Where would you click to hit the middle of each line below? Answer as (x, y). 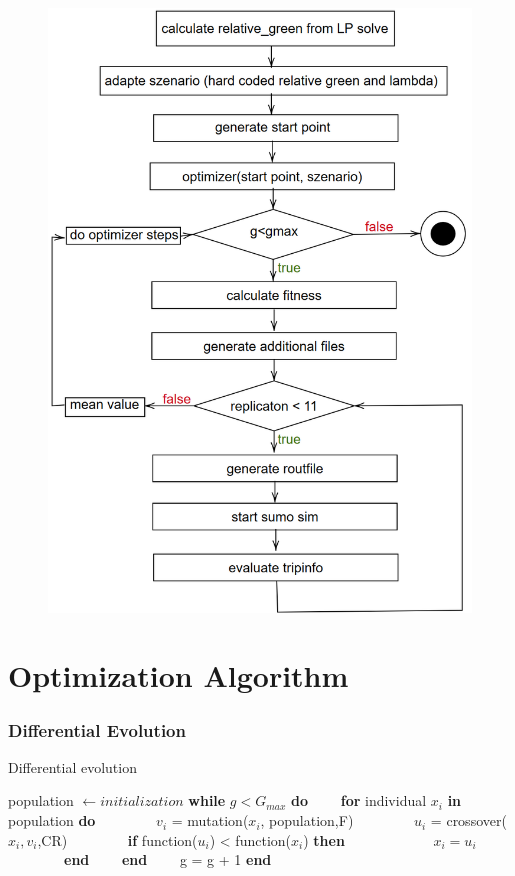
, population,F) (307, 820)
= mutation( (210, 820)
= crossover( (468, 820)
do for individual (359, 800)
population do (52, 820)
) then (324, 839)
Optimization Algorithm (178, 675)
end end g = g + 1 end (168, 859)
